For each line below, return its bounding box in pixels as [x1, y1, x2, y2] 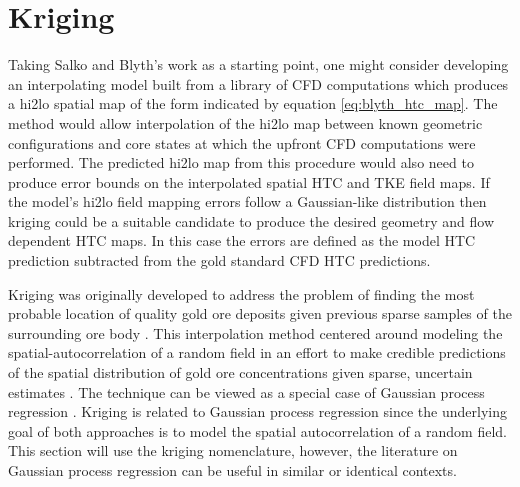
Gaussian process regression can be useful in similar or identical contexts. [8, 460, 457, 480]
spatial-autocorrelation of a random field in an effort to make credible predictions [8, 342, 506, 363]
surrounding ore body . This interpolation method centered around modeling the [8, 322, 503, 343]
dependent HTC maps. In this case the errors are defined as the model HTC [8, 230, 476, 251]
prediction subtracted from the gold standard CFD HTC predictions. [8, 250, 431, 271]
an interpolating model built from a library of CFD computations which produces [8, 73, 509, 94]
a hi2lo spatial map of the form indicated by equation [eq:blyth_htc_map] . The [8, 93, 498, 114]
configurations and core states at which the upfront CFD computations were [8, 132, 476, 153]
